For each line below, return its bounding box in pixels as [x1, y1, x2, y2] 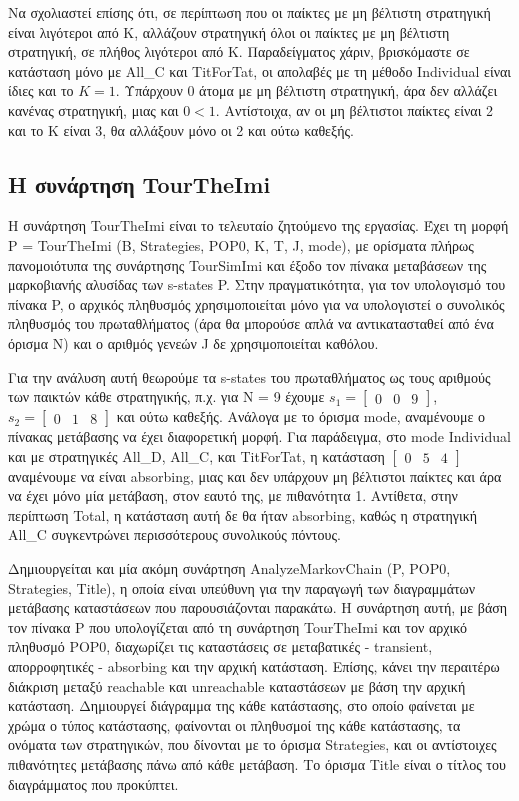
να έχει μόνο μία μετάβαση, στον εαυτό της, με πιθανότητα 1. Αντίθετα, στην [8, 485, 458, 506]
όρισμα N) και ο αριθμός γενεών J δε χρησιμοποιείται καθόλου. [8, 332, 379, 353]
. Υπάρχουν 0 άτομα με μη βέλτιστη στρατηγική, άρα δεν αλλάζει [115, 80, 498, 101]
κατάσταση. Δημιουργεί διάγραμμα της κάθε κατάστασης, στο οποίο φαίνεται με [8, 695, 475, 716]
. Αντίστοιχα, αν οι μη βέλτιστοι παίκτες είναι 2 [215, 99, 494, 120]
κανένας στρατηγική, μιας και [8, 99, 179, 120]
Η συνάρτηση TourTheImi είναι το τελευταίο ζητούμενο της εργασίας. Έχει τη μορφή [8, 215, 509, 236]
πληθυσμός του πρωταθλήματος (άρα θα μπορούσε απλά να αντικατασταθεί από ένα [8, 313, 494, 334]
